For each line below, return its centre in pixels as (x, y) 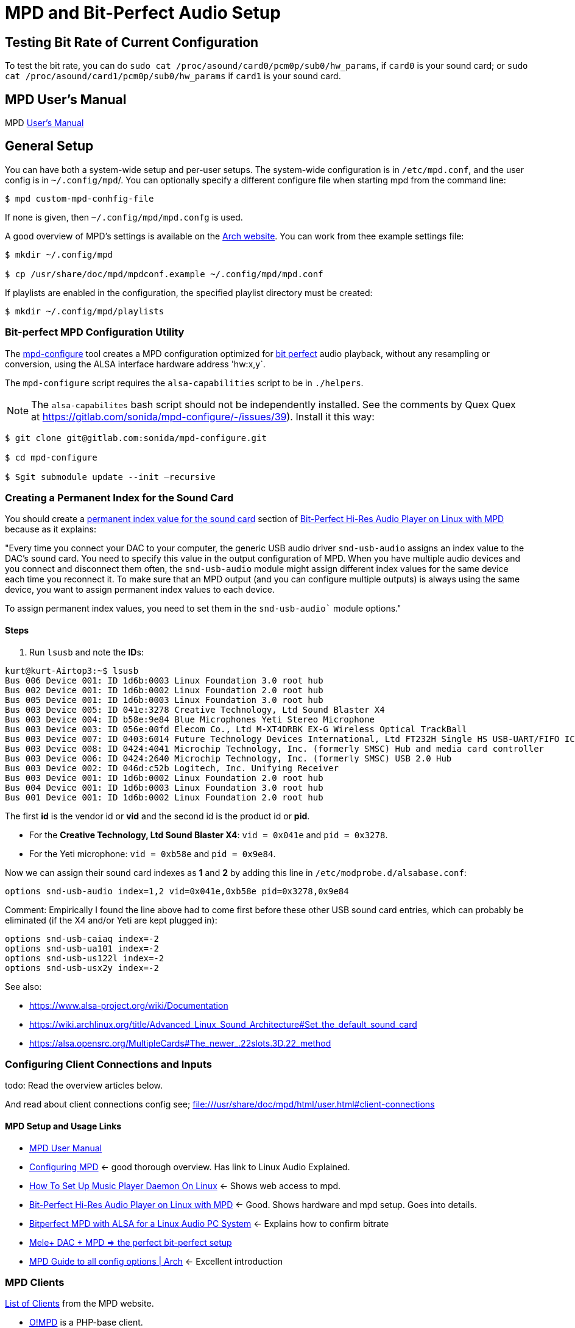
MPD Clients (35, 1282)
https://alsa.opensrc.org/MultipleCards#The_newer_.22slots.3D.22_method (180, 1043)
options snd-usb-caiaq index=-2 (82, 938)
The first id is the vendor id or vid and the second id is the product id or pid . (157, 816)
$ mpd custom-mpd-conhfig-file (79, 198)
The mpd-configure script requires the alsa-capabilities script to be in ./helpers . (184, 383)
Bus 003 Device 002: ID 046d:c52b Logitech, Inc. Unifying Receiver (172, 768)
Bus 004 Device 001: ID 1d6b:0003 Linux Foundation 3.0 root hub (164, 787)
